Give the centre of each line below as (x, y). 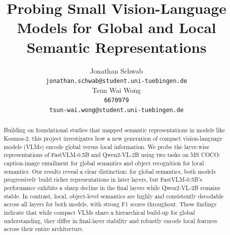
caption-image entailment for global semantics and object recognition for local (104, 163)
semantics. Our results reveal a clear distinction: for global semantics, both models (110, 171)
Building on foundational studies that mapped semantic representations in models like (114, 130)
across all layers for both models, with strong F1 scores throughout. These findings (110, 204)
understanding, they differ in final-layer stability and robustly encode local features (110, 220)
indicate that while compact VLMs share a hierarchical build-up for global (99, 213)
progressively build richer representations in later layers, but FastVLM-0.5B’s (103, 179)
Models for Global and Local (116, 27)
